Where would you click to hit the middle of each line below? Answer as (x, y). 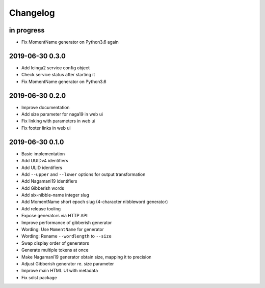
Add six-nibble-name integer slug (55, 195)
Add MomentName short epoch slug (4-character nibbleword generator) (95, 202)
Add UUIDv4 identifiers (45, 161)
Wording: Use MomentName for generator (63, 230)
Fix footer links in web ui (46, 128)
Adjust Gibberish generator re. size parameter (68, 263)
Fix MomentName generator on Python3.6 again (70, 42)
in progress (27, 30)
